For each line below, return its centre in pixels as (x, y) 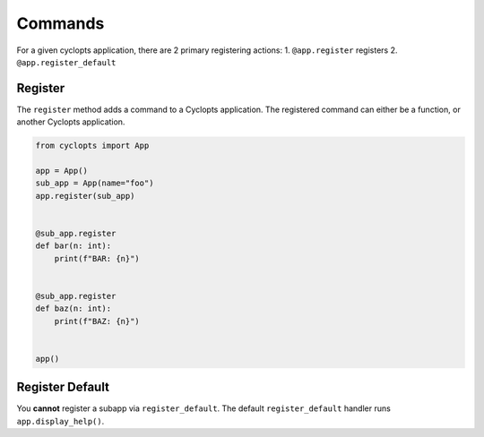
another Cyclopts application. (71, 122)
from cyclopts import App (92, 146)
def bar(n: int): (73, 246)
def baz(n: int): (73, 308)
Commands (60, 23)
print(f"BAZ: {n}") (97, 321)
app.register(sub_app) (85, 196)
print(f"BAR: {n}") (97, 258)
